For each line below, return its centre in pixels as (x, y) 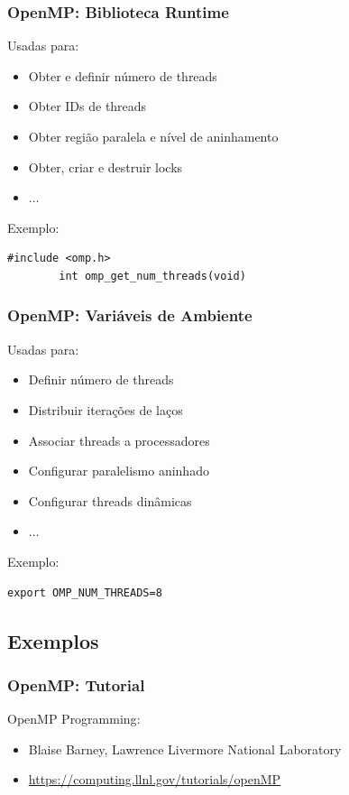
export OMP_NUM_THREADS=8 (85, 592)
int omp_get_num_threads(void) (152, 276)
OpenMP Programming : (74, 719)
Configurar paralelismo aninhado (119, 471)
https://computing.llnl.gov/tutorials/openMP (155, 779)
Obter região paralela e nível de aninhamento (153, 136)
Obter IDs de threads (87, 106)
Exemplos (53, 640)
